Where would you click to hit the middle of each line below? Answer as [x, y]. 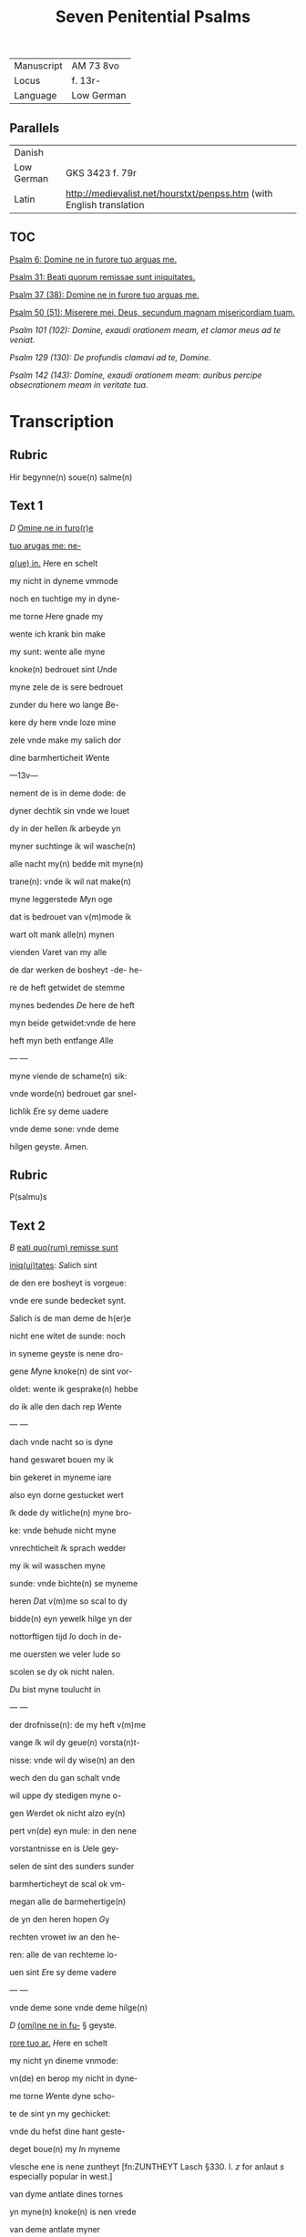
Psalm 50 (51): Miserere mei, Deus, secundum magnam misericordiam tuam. [153, 312]
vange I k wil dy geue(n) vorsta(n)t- [75, 1743]
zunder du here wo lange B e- [65, 704]
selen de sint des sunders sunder [72, 1867]
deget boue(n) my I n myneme [65, 2149]
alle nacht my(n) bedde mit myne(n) [76, 863]
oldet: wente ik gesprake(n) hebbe [74, 1389]
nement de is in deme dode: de [68, 793]
